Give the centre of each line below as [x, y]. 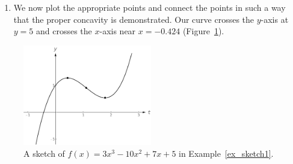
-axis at [275, 19]
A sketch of [44, 153]
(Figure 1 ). [203, 31]
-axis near [118, 31]
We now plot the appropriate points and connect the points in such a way [150, 7]
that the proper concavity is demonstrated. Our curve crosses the [134, 19]
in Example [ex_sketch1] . [226, 153]
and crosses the [64, 31]
